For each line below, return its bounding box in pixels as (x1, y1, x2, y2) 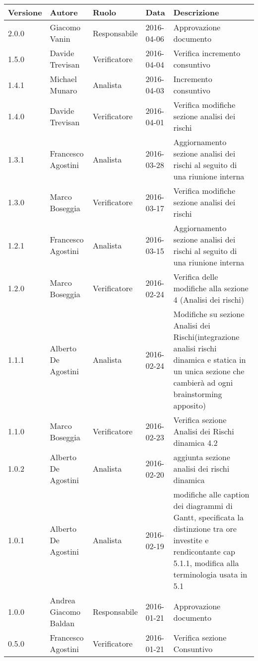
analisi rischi (173, 342, 217, 354)
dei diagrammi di (173, 500, 233, 511)
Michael (50, 73, 77, 84)
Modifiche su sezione (173, 308, 245, 320)
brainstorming (173, 388, 222, 400)
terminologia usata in (173, 569, 248, 580)
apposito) (173, 400, 206, 411)
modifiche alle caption (173, 489, 250, 500)
